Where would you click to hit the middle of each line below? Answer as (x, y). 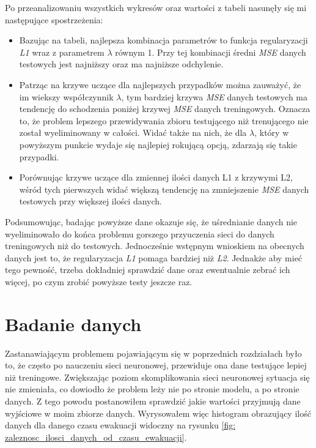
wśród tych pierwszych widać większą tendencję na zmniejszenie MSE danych (164, 189)
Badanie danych (73, 323)
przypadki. (39, 156)
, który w (272, 133)
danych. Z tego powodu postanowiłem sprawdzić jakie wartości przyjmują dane (153, 401)
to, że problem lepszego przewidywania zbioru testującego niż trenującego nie (164, 120)
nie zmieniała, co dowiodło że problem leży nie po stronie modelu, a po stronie (152, 389)
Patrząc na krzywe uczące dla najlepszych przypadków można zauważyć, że (160, 84)
